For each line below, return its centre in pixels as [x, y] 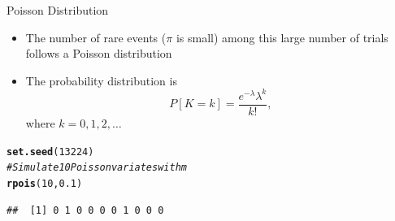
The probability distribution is [101, 80]
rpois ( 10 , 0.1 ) [45, 183]
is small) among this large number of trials [282, 37]
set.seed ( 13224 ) [50, 152]
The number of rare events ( [96, 37]
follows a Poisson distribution [99, 53]
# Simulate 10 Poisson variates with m [97, 168]
